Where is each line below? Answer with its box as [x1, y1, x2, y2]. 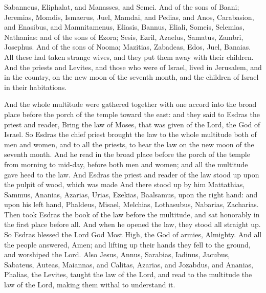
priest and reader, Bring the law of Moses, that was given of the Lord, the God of [4, 119, 260, 129]
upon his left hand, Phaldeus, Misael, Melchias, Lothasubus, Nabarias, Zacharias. [4, 199, 259, 210]
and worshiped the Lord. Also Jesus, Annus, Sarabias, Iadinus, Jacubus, [4, 249, 230, 260]
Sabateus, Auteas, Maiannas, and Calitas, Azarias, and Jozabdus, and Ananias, [4, 259, 253, 269]
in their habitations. [4, 81, 67, 92]
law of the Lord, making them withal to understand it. [4, 279, 175, 290]
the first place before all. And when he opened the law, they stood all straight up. [4, 219, 261, 230]
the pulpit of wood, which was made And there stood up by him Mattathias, [4, 179, 245, 190]
